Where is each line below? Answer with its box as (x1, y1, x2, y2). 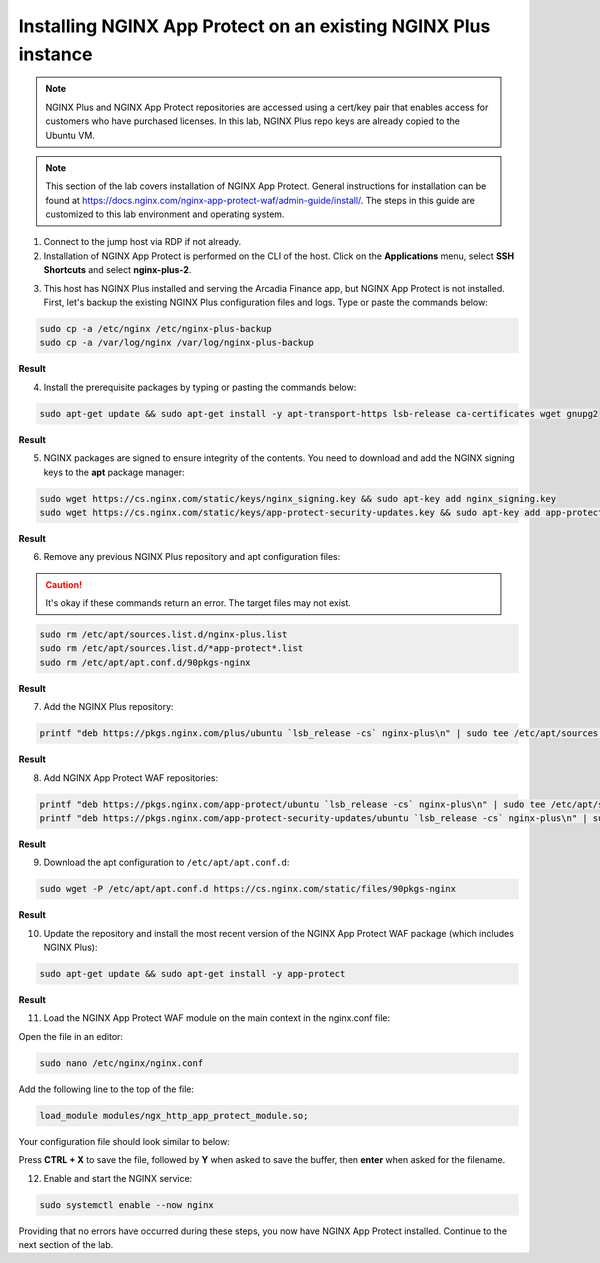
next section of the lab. (18, 1238, 114, 1250)
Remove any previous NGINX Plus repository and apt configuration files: (43, 551, 341, 563)
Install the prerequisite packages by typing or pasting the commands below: (43, 381, 357, 393)
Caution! (45, 578, 83, 590)
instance (18, 43, 93, 65)
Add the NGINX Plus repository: (43, 701, 174, 713)
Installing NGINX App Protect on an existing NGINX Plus (18, 15, 491, 37)
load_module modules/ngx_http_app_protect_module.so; (39, 1110, 309, 1121)
